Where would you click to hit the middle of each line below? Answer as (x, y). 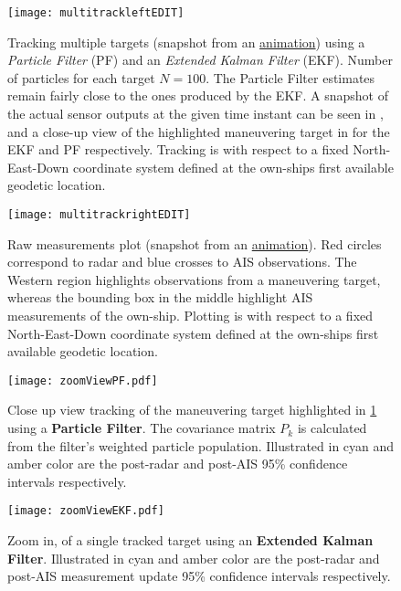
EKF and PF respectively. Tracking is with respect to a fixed (178, 149)
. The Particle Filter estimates (290, 77)
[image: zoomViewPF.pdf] (83, 380)
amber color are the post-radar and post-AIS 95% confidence (178, 464)
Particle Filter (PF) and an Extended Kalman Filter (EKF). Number (200, 60)
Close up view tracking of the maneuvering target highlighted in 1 (192, 410)
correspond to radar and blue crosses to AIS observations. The (182, 262)
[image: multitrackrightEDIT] (99, 215)
